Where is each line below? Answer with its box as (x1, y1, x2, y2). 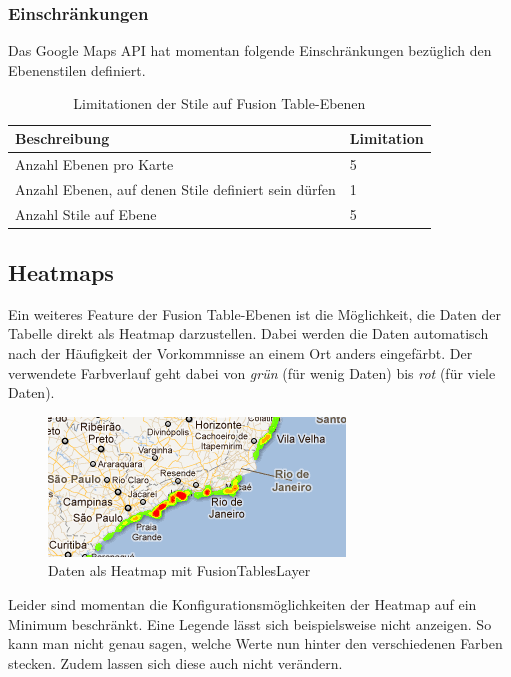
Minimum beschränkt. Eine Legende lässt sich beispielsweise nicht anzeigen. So (8, 613, 492, 634)
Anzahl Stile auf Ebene (15, 203, 157, 224)
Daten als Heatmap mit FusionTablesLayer (48, 560, 311, 581)
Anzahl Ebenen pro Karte (15, 153, 174, 174)
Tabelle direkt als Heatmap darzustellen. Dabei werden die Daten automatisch (8, 323, 489, 344)
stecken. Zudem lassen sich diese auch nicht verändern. (8, 652, 343, 673)
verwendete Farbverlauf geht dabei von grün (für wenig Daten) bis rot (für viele (8, 362, 496, 383)
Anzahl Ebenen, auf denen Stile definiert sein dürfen (15, 178, 336, 199)
